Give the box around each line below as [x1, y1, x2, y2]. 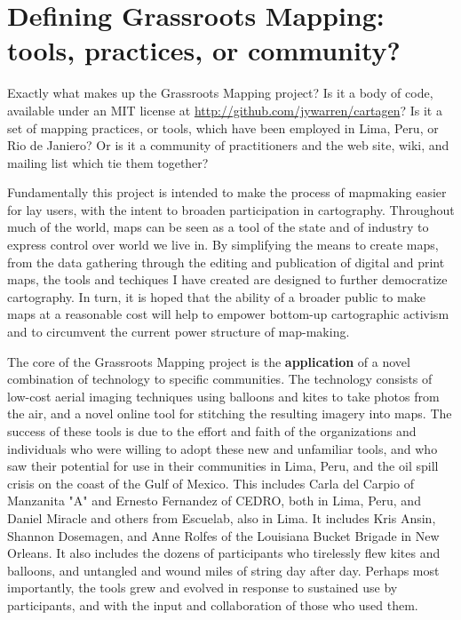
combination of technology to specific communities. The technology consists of [7, 370, 433, 388]
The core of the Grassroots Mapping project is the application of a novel [7, 352, 410, 370]
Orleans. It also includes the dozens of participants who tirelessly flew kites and [7, 544, 441, 562]
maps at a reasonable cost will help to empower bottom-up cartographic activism [7, 305, 449, 323]
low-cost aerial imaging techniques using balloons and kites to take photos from [7, 386, 440, 405]
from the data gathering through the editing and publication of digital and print [7, 252, 445, 271]
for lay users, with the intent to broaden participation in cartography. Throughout [7, 200, 455, 219]
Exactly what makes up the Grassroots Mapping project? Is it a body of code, [7, 83, 433, 102]
